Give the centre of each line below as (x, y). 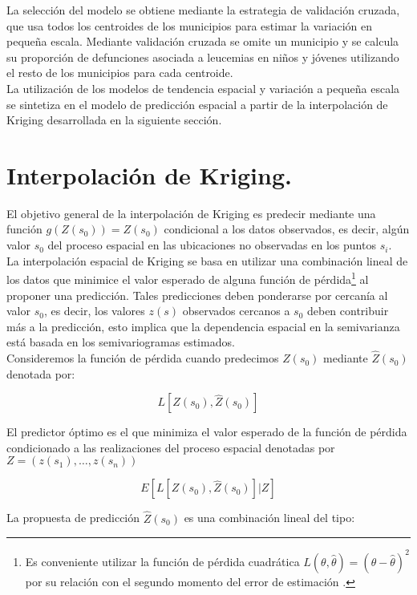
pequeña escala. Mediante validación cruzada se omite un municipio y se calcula (203, 41)
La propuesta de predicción (73, 518)
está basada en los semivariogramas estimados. (121, 342)
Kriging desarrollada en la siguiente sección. (114, 120)
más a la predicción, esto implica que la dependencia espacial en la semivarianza (203, 326)
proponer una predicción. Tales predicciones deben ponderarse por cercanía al (197, 295)
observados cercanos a (236, 311)
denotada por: (41, 373)
